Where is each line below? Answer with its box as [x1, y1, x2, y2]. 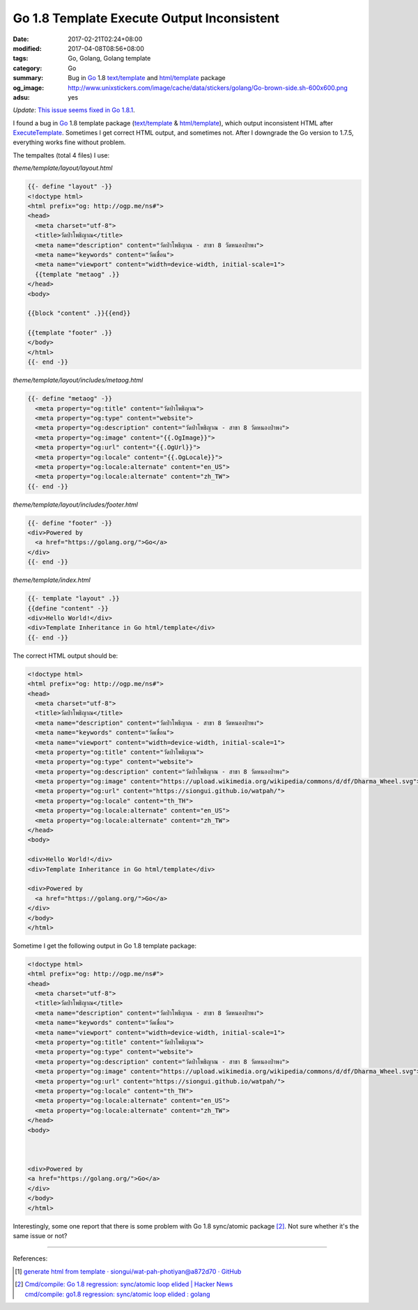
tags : [13, 54, 29, 63]
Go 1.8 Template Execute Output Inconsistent [13, 10, 280, 26]
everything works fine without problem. [13, 138, 126, 146]
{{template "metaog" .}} [35, 270, 120, 278]
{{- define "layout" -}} [27, 183, 113, 191]
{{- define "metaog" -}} [27, 394, 113, 403]
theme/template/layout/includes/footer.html [13, 500, 139, 509]
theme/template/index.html [13, 576, 91, 585]
